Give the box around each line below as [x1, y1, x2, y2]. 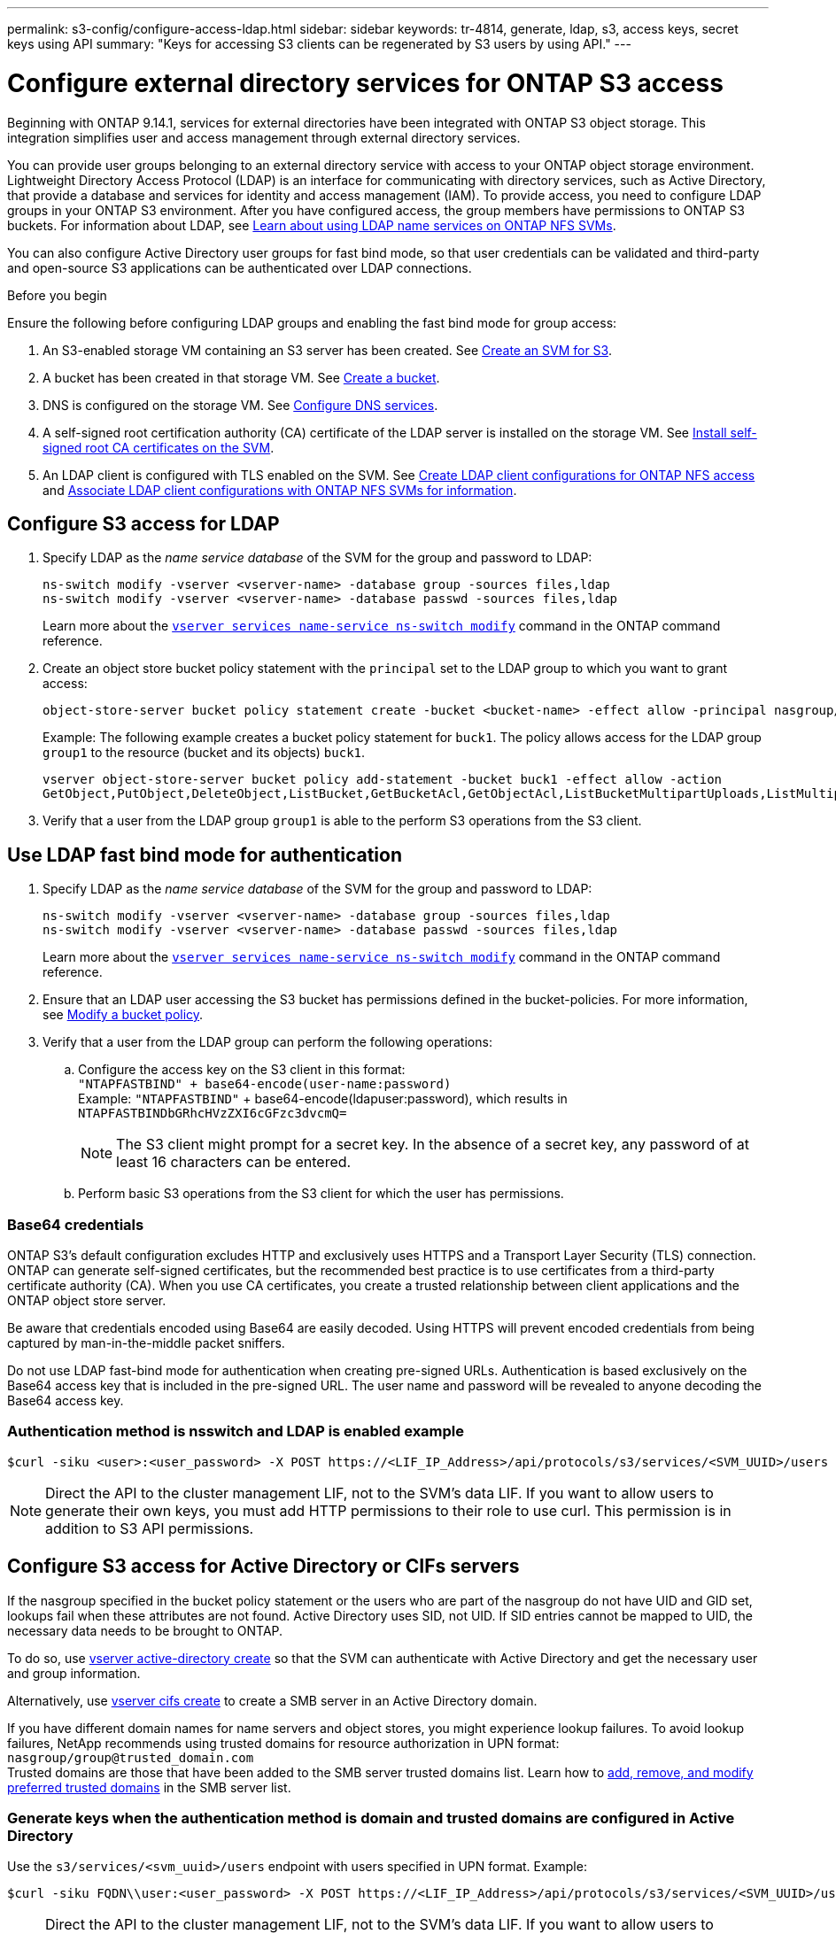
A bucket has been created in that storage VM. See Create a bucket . [43, 369, 440, 385]
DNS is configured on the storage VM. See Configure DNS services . [43, 397, 438, 413]
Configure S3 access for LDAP [7, 512, 280, 535]
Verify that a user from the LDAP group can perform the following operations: [43, 1034, 492, 1050]
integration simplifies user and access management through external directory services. [7, 129, 521, 145]
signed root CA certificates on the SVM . [43, 439, 275, 455]
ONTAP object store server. [7, 1292, 166, 1308]
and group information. [7, 1665, 141, 1681]
